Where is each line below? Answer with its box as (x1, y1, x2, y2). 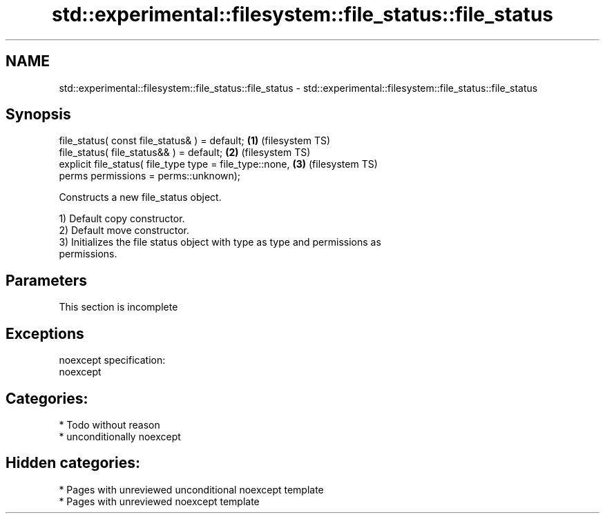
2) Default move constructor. (59, 224, 189, 237)
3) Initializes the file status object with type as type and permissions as (59, 236, 381, 248)
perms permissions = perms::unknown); (59, 170, 241, 182)
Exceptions (6, 324, 84, 342)
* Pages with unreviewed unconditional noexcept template (59, 483, 324, 496)
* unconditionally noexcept (59, 430, 181, 442)
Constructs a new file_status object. (59, 191, 222, 204)
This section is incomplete (59, 301, 178, 313)
